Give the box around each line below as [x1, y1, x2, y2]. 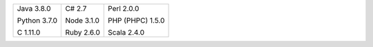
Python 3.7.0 [17, 16, 58, 25]
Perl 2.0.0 [108, 4, 140, 13]
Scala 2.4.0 [108, 28, 145, 37]
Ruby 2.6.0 [65, 28, 100, 37]
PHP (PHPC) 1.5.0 [108, 16, 165, 25]
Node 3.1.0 [65, 16, 99, 25]
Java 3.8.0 [17, 4, 51, 13]
